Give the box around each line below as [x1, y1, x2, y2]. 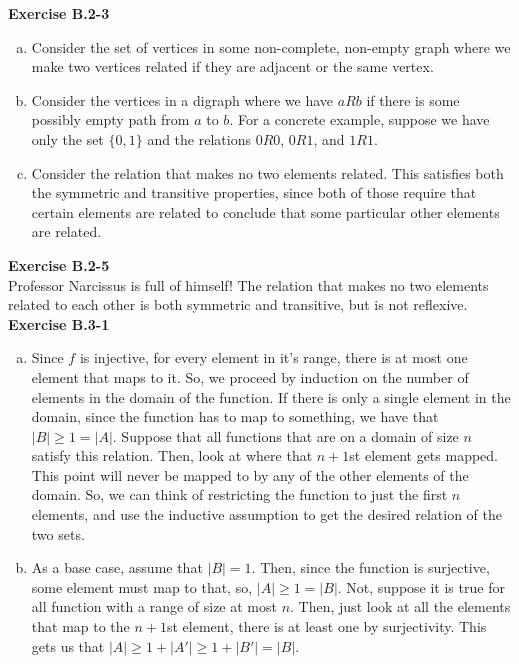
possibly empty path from [31, 109, 190, 130]
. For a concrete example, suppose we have [229, 109, 490, 130]
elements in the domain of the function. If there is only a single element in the [31, 386, 511, 407]
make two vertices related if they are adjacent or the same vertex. [31, 56, 434, 77]
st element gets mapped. [349, 445, 498, 466]
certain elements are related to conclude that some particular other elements [31, 201, 500, 222]
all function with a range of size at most [31, 596, 277, 617]
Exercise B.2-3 [8, 3, 110, 23]
